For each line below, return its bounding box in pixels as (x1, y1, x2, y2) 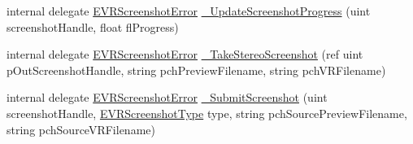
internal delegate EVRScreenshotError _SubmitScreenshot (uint (7, 89, 328, 106)
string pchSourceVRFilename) (7, 120, 155, 137)
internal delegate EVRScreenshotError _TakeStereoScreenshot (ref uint (7, 46, 363, 63)
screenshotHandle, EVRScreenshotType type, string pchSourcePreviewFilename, (7, 104, 407, 121)
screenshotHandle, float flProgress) (7, 18, 179, 35)
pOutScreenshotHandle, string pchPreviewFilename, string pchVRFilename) (7, 61, 386, 78)
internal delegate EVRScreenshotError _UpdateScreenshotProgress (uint (7, 2, 371, 19)
